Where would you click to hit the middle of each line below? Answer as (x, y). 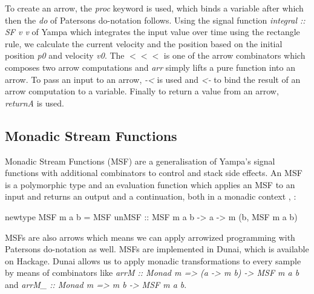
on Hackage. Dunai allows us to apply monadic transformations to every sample (153, 260)
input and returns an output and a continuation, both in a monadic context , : (151, 196)
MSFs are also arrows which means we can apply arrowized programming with (150, 237)
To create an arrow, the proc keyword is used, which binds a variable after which (154, 8)
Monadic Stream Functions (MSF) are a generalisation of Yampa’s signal (140, 161)
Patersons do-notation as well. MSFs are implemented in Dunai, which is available (157, 249)
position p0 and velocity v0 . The (65, 55)
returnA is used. (34, 103)
